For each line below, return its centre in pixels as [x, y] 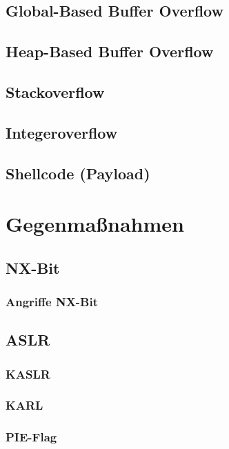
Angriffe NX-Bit [52, 301]
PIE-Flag [31, 437]
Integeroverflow [62, 132]
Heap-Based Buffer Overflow [110, 51]
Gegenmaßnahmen [95, 224]
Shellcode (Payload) [78, 173]
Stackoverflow [55, 91]
